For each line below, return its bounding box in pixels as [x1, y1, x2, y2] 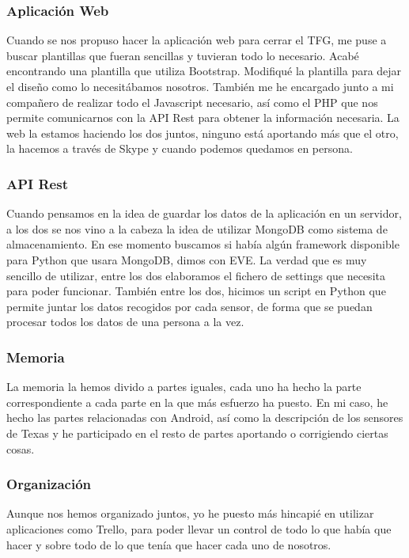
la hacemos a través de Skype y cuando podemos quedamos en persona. [6, 140, 353, 157]
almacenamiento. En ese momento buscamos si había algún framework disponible [6, 236, 400, 252]
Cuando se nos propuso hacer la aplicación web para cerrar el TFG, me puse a [6, 32, 387, 48]
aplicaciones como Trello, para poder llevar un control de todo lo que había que [6, 520, 392, 537]
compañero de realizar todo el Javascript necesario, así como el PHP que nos [6, 93, 378, 110]
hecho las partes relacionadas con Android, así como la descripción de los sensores [6, 409, 403, 426]
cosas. [6, 440, 35, 457]
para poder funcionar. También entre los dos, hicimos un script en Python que [6, 283, 386, 299]
